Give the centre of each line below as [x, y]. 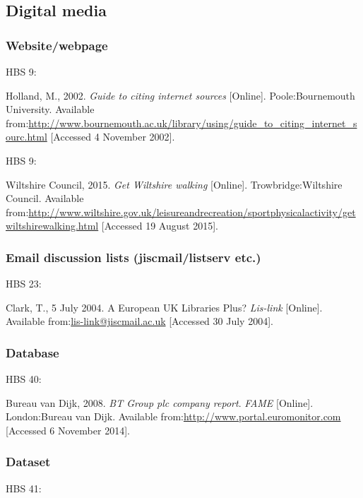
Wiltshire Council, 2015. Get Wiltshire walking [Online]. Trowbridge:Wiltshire [174, 184]
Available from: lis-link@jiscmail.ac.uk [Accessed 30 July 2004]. [139, 321]
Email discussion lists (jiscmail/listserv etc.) [133, 257]
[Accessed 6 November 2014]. [68, 430]
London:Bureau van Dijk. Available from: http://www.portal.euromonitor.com [173, 416]
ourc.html [26, 137]
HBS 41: [24, 488]
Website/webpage [57, 45]
